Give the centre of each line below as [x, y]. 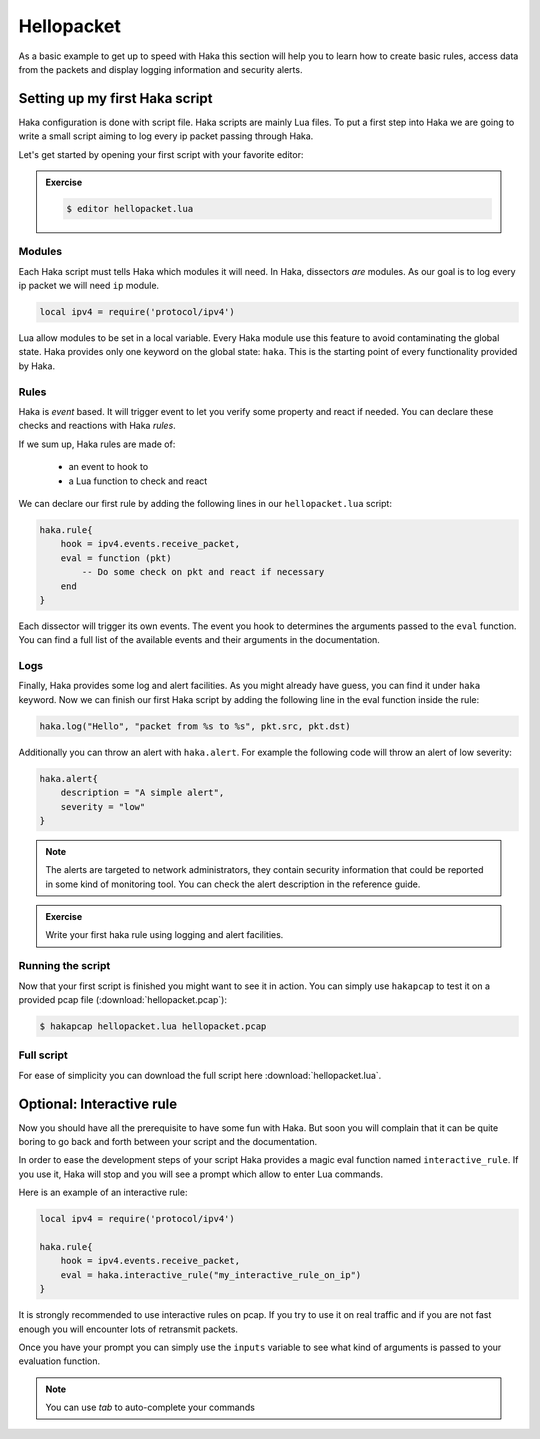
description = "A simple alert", [142, 793]
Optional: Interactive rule [98, 1103]
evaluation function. [59, 1361]
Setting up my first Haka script [115, 98]
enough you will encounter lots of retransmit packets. [128, 1329]
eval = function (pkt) [116, 558]
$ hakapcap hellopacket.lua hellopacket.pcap [153, 1026]
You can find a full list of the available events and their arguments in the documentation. [199, 640]
